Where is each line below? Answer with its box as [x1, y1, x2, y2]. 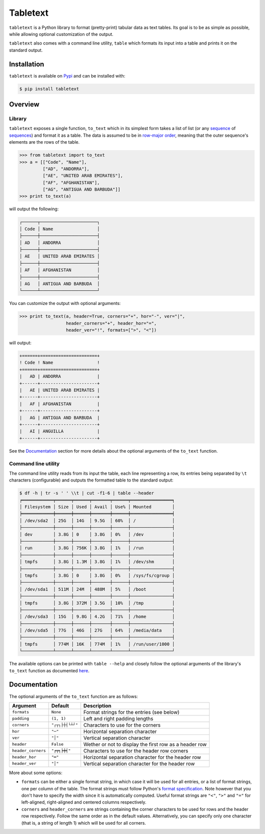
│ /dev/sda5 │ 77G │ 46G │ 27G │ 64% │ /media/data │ [19, 628, 175, 633]
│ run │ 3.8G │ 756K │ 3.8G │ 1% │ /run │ [19, 545, 175, 551]
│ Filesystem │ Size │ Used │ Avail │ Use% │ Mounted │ [19, 504, 175, 510]
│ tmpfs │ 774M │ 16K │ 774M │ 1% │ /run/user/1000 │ [19, 641, 175, 647]
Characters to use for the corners [83, 721, 161, 728]
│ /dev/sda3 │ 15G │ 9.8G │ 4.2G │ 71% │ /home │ [19, 614, 175, 620]
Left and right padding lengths [83, 715, 154, 722]
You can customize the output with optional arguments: [9, 301, 121, 306]
